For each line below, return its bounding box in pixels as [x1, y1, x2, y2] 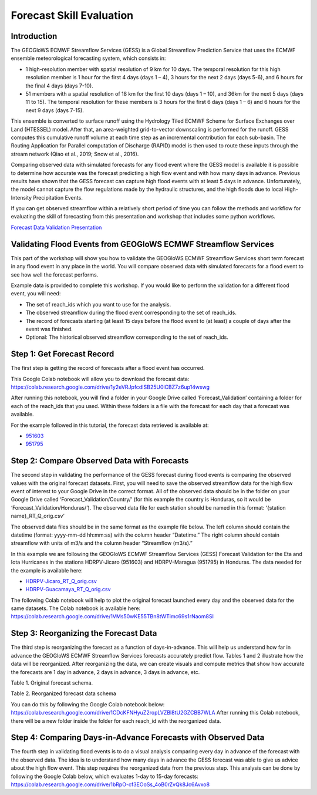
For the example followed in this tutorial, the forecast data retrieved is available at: [11, 422, 209, 429]
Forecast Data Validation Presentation [11, 224, 102, 231]
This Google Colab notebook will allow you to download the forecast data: [11, 375, 190, 382]
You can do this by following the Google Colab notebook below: [11, 700, 165, 708]
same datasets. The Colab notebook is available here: [11, 605, 141, 612]
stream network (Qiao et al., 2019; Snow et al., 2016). [11, 150, 139, 157]
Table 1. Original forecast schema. [11, 679, 93, 686]
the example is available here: [11, 567, 83, 574]
